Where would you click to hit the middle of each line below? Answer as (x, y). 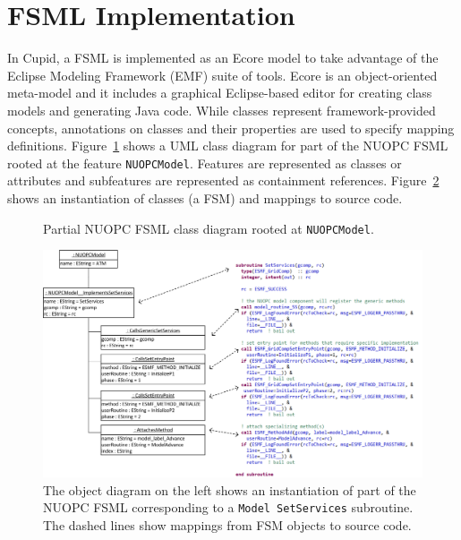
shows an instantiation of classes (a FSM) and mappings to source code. (205, 197)
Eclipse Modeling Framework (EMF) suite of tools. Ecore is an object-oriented (222, 75)
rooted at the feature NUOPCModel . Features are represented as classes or (205, 163)
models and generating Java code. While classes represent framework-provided (222, 110)
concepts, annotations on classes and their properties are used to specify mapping (231, 128)
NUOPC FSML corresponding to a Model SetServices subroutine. (228, 507)
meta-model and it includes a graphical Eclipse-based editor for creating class (220, 93)
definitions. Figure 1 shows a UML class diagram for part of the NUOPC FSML (228, 146)
